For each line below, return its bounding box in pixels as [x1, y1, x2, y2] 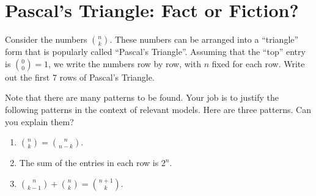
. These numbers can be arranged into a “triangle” [109, 33, 299, 46]
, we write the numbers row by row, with [48, 57, 201, 70]
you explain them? [5, 115, 74, 128]
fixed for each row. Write [211, 57, 305, 70]
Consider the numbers [5, 33, 87, 46]
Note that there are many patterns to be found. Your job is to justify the [5, 91, 279, 104]
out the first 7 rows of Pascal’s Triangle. [5, 70, 155, 83]
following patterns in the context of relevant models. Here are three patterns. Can [5, 103, 311, 115]
